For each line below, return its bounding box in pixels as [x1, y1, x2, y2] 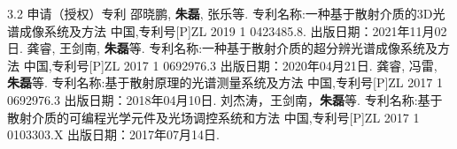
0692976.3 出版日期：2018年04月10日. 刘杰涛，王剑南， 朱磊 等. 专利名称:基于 [7, 90, 443, 108]
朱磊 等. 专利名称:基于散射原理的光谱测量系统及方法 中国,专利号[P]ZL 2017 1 [7, 73, 443, 92]
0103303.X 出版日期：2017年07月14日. [7, 125, 220, 144]
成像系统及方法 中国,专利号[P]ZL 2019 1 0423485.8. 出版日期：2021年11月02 [19, 21, 447, 40]
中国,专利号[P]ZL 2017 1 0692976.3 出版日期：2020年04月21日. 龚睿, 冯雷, [23, 56, 438, 74]
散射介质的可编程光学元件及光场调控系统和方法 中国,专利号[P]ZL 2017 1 [7, 108, 420, 126]
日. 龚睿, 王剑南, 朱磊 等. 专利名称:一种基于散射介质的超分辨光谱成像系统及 [7, 39, 438, 57]
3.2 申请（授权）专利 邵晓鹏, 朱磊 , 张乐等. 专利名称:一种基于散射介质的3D [7, 4, 433, 22]
